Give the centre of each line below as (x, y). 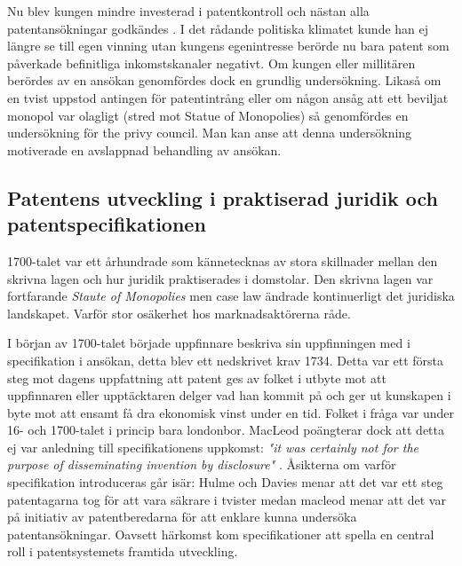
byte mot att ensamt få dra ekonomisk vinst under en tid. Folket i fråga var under (231, 412)
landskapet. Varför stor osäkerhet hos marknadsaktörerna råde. (179, 313)
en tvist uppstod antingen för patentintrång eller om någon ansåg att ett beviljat (228, 97)
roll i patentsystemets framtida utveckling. (123, 551)
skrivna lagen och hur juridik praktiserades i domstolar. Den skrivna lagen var (220, 278)
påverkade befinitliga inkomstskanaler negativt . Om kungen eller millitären (211, 63)
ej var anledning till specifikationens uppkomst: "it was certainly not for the (213, 447)
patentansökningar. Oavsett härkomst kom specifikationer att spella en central (221, 534)
